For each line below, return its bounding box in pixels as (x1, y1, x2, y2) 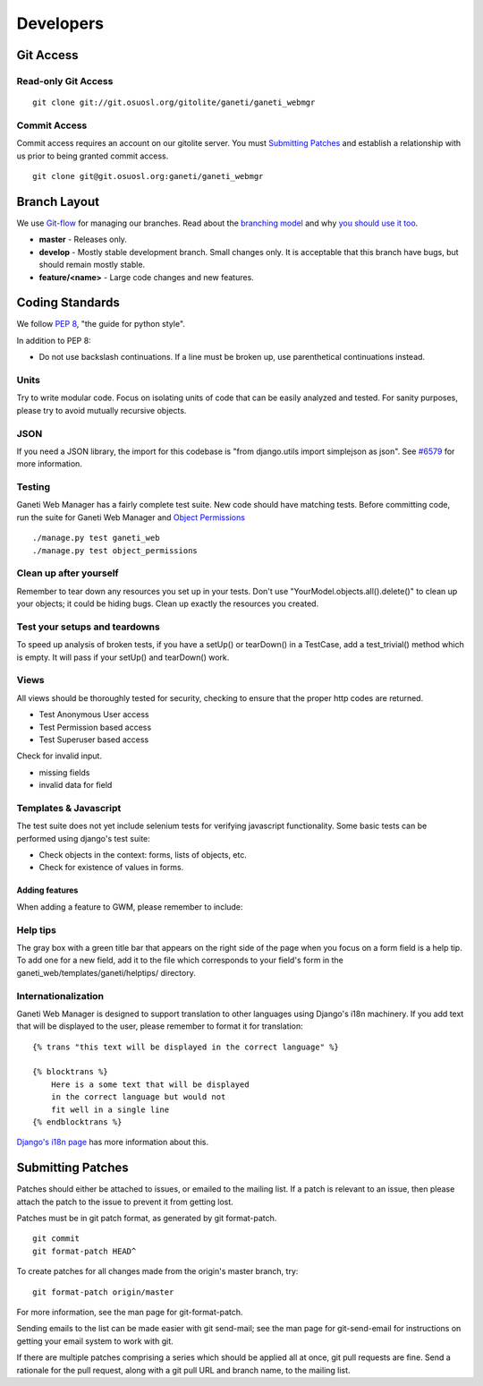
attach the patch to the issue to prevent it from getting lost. (16, 1196, 234, 1207)
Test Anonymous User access (38, 709, 149, 720)
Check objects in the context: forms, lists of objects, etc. (38, 850, 248, 860)
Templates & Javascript (16, 801, 122, 814)
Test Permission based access (38, 722, 152, 732)
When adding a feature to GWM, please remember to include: (16, 901, 243, 912)
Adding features (16, 885, 79, 895)
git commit (32, 1234, 80, 1244)
